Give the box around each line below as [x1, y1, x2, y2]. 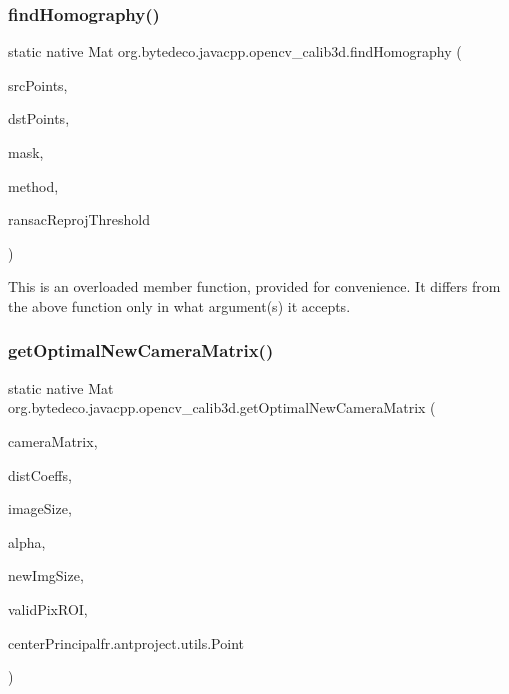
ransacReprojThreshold [8, 209, 151, 230]
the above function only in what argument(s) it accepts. [8, 295, 351, 316]
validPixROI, [8, 598, 88, 619]
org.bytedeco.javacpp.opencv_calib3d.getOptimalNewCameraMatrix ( [8, 397, 436, 418]
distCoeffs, [8, 464, 72, 485]
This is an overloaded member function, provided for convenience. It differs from [8, 276, 501, 297]
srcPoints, [8, 74, 68, 95]
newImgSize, [8, 565, 84, 586]
